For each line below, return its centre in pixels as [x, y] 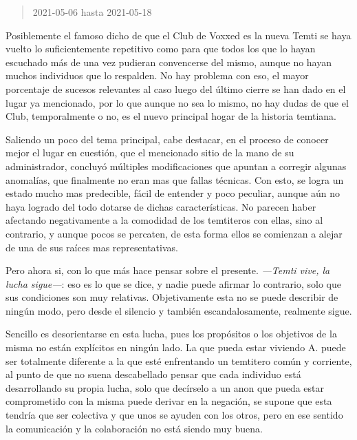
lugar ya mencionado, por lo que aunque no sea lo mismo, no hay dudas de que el [177, 102]
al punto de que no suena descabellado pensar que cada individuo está [153, 374]
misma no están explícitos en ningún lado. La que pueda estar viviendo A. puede [176, 347]
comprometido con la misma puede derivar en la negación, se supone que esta [169, 401]
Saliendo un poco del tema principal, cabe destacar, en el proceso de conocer [167, 139]
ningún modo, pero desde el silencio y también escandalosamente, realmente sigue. [179, 310]
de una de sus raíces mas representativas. [92, 247]
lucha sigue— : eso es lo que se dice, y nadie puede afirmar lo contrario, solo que [174, 283]
